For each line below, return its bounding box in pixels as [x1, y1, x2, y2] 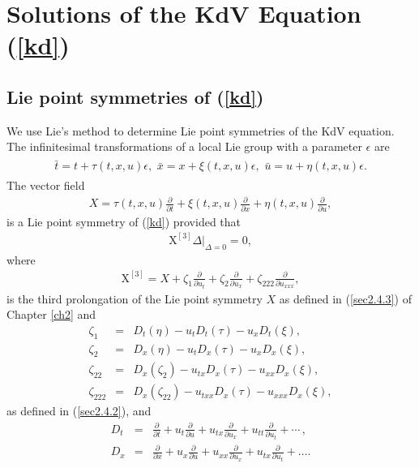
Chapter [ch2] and [6, 306, 96, 323]
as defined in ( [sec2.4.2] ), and [6, 402, 152, 419]
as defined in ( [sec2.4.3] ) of [279, 290, 412, 307]
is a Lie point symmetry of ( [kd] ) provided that [6, 213, 242, 230]
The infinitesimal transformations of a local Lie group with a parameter [6, 138, 362, 155]
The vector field [6, 177, 85, 194]
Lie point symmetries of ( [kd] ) [6, 84, 264, 109]
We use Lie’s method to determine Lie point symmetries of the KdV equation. [6, 122, 395, 139]
